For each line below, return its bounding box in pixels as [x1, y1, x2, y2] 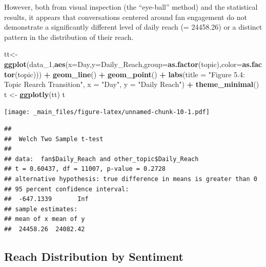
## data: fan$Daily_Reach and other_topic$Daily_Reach [4, 155, 199, 163]
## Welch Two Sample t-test [4, 135, 104, 143]
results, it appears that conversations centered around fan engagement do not [4, 11, 247, 22]
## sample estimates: [4, 205, 78, 213]
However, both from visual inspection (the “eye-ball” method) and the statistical [4, 2, 258, 12]
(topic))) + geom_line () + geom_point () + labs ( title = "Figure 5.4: [14, 69, 245, 79]
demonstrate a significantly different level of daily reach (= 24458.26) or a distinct [4, 21, 262, 32]
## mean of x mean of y [4, 215, 85, 223]
